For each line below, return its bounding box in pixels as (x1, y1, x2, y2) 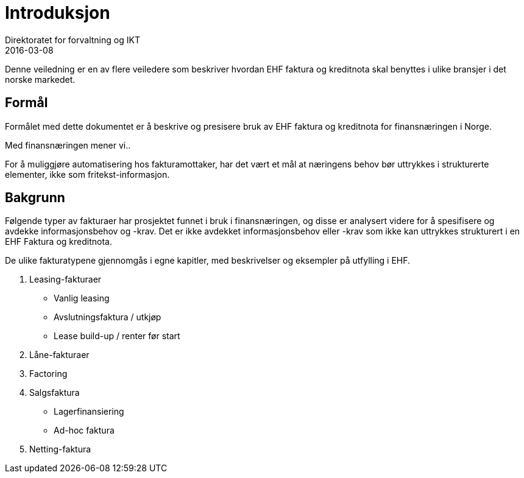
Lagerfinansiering (54, 406, 124, 417)
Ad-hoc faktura (54, 425, 115, 436)
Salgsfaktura (29, 387, 80, 398)
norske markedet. (5, 74, 76, 85)
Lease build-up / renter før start (54, 331, 180, 342)
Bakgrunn (5, 190, 65, 206)
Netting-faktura (29, 444, 91, 455)
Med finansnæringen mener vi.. (5, 139, 131, 150)
